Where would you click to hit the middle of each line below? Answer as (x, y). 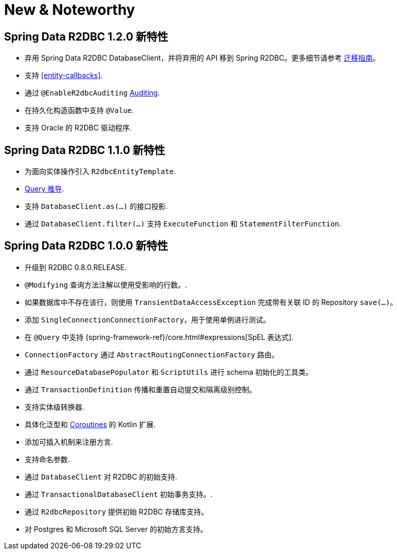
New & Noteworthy (70, 10)
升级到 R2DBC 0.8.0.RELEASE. (76, 267)
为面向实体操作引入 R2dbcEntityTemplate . (100, 171)
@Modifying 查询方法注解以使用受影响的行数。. (106, 284)
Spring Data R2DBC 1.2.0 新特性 (86, 36)
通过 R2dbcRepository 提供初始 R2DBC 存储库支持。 (117, 511)
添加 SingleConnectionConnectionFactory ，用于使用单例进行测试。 (148, 319)
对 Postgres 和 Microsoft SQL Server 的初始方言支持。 (116, 529)
